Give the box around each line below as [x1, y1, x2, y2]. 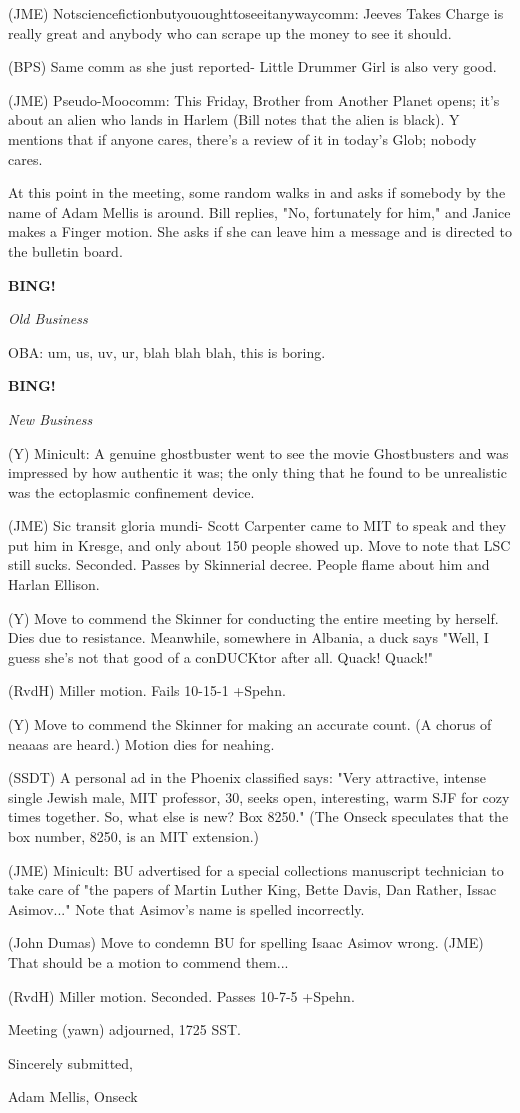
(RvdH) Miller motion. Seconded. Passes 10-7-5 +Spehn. [8, 985, 355, 1006]
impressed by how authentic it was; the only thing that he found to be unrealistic [8, 462, 507, 483]
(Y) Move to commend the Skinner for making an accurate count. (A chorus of [8, 714, 492, 735]
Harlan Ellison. [8, 574, 100, 595]
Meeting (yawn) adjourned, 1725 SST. [8, 1019, 242, 1040]
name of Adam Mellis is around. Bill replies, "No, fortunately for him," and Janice [8, 201, 511, 222]
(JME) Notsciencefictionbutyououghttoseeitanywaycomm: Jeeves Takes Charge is [8, 3, 504, 23]
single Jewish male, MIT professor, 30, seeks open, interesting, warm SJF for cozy [8, 786, 510, 807]
